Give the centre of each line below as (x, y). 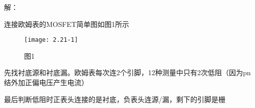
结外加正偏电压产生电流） (46, 82)
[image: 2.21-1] (51, 40)
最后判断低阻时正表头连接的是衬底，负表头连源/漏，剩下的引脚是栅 (115, 99)
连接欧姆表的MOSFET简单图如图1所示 (67, 24)
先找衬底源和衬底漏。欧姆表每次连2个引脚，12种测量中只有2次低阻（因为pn (127, 72)
